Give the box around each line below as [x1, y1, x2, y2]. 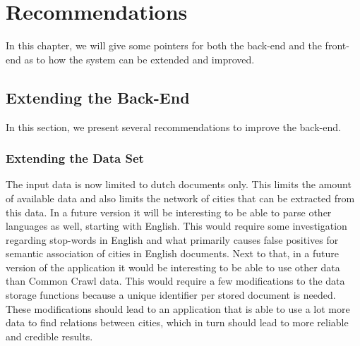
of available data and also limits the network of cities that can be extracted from [6, 190, 355, 205]
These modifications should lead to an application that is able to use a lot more [6, 301, 350, 316]
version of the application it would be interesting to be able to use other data [6, 259, 340, 274]
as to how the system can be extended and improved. [24, 51, 255, 66]
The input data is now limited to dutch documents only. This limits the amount [6, 177, 352, 192]
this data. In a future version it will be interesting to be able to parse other [6, 204, 332, 219]
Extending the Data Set [6, 149, 144, 167]
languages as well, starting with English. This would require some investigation [6, 218, 347, 233]
